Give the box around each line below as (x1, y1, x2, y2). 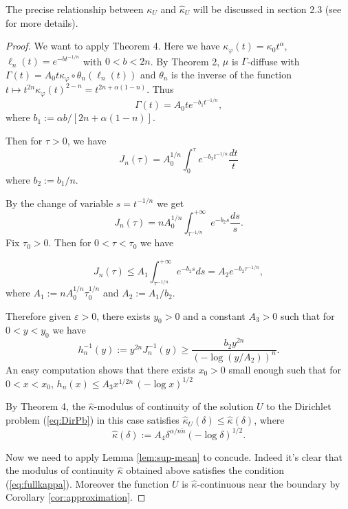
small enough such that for (228, 362, 341, 376)
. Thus (146, 82, 174, 96)
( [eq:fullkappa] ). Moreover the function (6, 476, 169, 490)
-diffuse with (247, 54, 300, 68)
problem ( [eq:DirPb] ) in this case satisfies (6, 413, 180, 427)
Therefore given (6, 308, 72, 323)
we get (156, 195, 184, 210)
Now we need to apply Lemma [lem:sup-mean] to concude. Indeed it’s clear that (6, 449, 342, 464)
